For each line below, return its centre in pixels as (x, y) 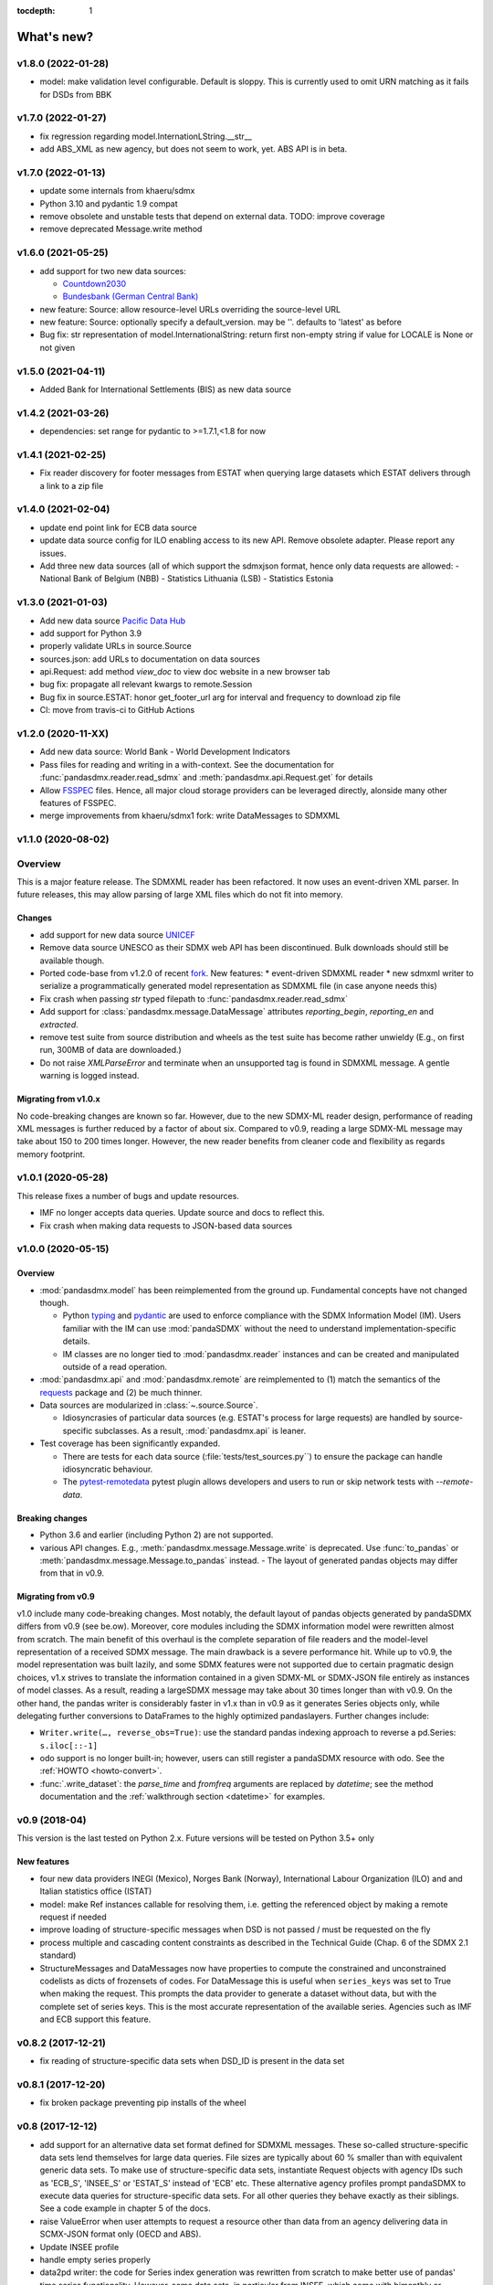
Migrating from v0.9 (56, 1597)
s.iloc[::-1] (69, 1745)
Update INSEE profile (79, 2247)
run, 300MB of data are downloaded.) (110, 1050)
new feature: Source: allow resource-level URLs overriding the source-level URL (190, 309)
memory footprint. (51, 1154)
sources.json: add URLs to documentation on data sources (150, 659)
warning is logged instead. (89, 1076)
